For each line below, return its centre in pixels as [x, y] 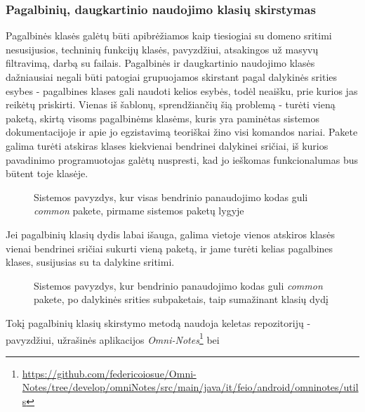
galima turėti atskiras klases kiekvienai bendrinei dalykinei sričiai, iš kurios [167, 145]
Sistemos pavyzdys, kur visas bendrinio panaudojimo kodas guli [171, 197]
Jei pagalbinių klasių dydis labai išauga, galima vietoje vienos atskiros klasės [171, 234]
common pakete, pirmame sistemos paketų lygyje [139, 211]
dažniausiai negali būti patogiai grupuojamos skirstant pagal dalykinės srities [172, 77]
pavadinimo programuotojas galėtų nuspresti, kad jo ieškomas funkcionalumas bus [182, 159]
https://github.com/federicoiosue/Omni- [109, 373]
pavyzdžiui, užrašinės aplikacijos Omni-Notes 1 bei [113, 338]
